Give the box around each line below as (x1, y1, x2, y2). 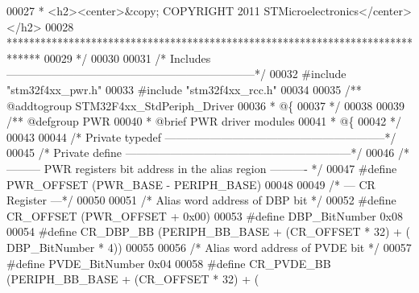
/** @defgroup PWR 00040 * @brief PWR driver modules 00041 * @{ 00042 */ (6, 113, 401, 130)
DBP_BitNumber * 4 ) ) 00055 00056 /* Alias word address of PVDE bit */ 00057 (6, 238, 412, 255)
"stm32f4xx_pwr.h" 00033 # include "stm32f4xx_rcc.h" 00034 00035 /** (6, 80, 362, 97)
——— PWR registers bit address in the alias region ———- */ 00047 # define (6, 159, 397, 176)
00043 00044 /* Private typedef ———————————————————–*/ (6, 128, 396, 145)
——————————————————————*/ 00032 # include (6, 65, 346, 82)
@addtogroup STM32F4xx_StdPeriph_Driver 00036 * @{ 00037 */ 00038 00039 (6, 97, 404, 113)
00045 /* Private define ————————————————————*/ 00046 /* (6, 144, 409, 161)
